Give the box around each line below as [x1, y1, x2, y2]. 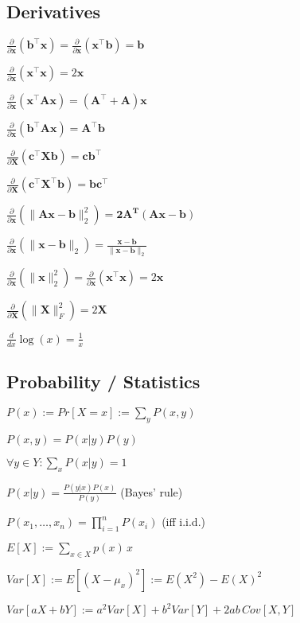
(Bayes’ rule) [120, 483, 183, 500]
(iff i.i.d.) [162, 513, 205, 530]
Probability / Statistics [6, 369, 201, 394]
